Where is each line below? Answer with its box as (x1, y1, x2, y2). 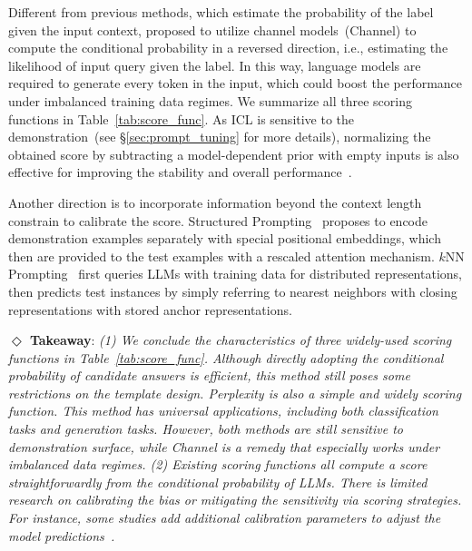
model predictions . (8, 526, 115, 545)
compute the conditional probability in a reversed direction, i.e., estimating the (8, 38, 448, 57)
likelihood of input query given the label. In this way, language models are (8, 55, 421, 74)
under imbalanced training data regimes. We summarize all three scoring (8, 91, 412, 110)
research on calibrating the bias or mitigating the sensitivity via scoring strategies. (8, 490, 462, 509)
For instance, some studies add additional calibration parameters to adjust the (8, 508, 441, 527)
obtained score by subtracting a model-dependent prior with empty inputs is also (8, 144, 459, 163)
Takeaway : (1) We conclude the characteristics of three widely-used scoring (29, 330, 452, 349)
